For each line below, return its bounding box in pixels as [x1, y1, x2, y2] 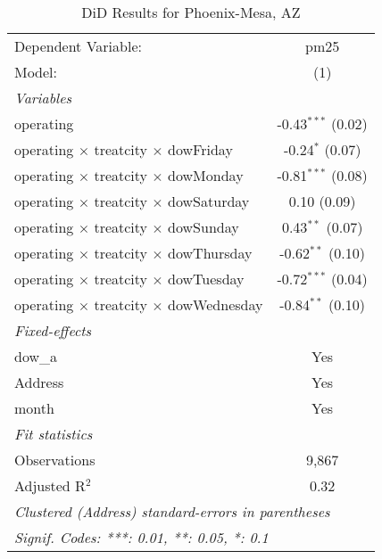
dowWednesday [168, 294, 263, 315]
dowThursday [168, 243, 253, 263]
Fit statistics [14, 423, 93, 444]
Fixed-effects [14, 320, 92, 341]
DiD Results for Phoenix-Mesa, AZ [81, 2, 301, 22]
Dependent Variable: [14, 36, 142, 56]
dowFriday [168, 139, 233, 160]
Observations [14, 449, 95, 470]
